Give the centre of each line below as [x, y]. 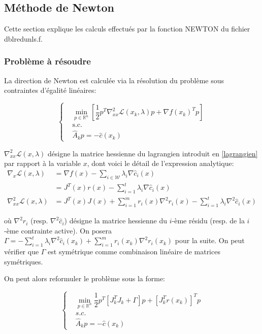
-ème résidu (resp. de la [208, 221]
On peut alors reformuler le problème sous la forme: [85, 278]
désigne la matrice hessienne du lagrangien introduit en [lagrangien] [153, 153]
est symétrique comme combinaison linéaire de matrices [134, 252]
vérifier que [22, 252]
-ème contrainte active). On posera [58, 230]
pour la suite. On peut [210, 240]
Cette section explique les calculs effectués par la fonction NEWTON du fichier [127, 29]
